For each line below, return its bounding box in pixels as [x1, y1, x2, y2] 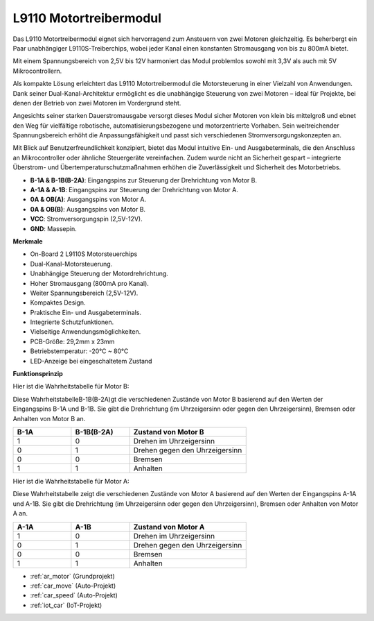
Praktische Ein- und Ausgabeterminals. [30, 308, 142, 316]
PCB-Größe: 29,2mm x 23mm [30, 337, 115, 346]
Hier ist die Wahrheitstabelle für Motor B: [12, 382, 130, 391]
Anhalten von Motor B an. [12, 414, 86, 423]
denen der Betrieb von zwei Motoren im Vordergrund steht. [12, 99, 181, 107]
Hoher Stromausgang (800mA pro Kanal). [30, 279, 149, 287]
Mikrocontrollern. [12, 67, 62, 75]
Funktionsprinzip [12, 370, 64, 378]
